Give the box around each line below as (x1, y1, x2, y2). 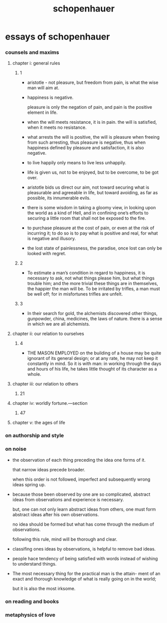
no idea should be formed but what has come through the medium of (12, 521, 155, 527)
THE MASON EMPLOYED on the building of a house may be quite (27, 350, 162, 356)
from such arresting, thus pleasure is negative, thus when (27, 139, 146, 145)
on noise (5, 445, 26, 452)
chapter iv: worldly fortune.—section (12, 400, 88, 406)
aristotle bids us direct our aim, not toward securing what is (27, 184, 150, 190)
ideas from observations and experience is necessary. (12, 496, 124, 502)
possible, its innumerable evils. (27, 195, 91, 201)
